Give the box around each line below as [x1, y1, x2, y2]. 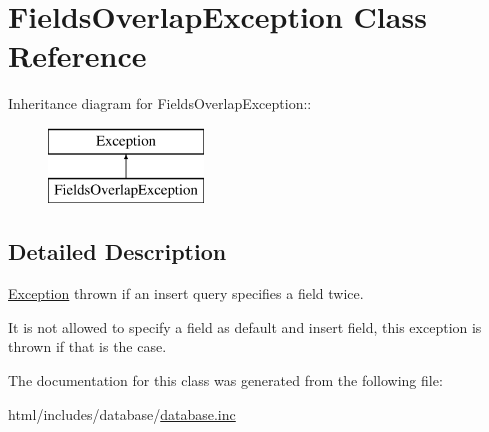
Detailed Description [8, 236, 227, 267]
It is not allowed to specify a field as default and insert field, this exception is [8, 316, 482, 337]
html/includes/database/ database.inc [8, 403, 236, 424]
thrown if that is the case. [8, 336, 167, 357]
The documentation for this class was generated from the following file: [8, 370, 443, 391]
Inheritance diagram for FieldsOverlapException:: [8, 93, 312, 114]
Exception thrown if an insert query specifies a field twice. [8, 283, 364, 304]
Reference [8, 35, 147, 76]
